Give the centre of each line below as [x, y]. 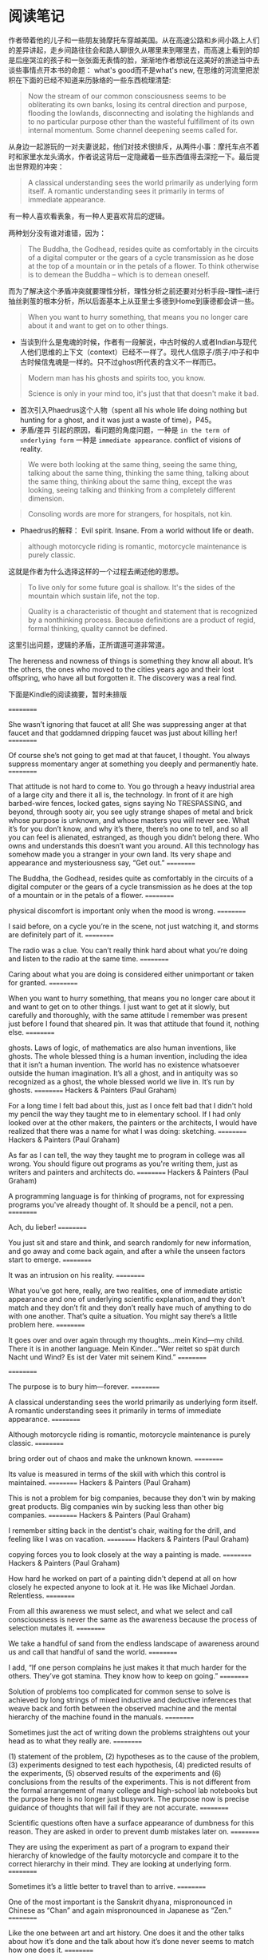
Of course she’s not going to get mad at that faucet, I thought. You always [129, 755]
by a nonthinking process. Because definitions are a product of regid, [142, 620]
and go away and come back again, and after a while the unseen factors [127, 1251]
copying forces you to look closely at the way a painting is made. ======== [130, 1554]
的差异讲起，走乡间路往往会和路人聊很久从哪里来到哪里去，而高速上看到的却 [134, 50]
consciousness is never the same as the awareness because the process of [133, 1619]
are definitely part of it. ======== [61, 934]
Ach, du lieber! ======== [47, 1227]
